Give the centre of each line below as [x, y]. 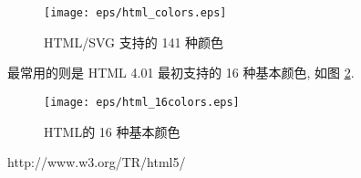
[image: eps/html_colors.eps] [135, 13]
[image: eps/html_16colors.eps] [142, 102]
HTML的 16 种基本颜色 [112, 131]
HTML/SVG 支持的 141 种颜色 [134, 42]
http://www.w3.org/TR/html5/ [97, 162]
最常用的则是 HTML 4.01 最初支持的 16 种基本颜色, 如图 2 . [181, 73]
